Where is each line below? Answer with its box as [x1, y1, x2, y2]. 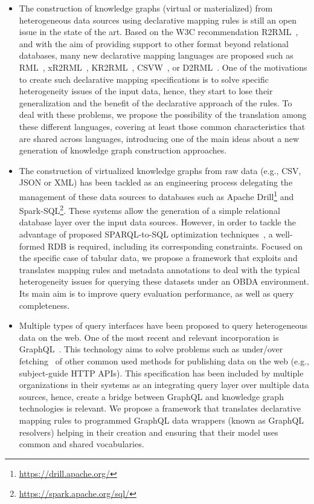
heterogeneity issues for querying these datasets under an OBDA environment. [19, 275, 309, 288]
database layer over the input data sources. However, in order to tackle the [19, 216, 296, 228]
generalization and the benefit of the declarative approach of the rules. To [19, 96, 292, 109]
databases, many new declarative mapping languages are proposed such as [19, 49, 293, 62]
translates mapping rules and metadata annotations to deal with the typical [19, 263, 300, 276]
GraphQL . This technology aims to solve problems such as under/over [19, 343, 283, 355]
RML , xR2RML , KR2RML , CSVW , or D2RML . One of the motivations [19, 60, 307, 73]
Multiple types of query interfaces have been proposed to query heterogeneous [19, 319, 308, 332]
